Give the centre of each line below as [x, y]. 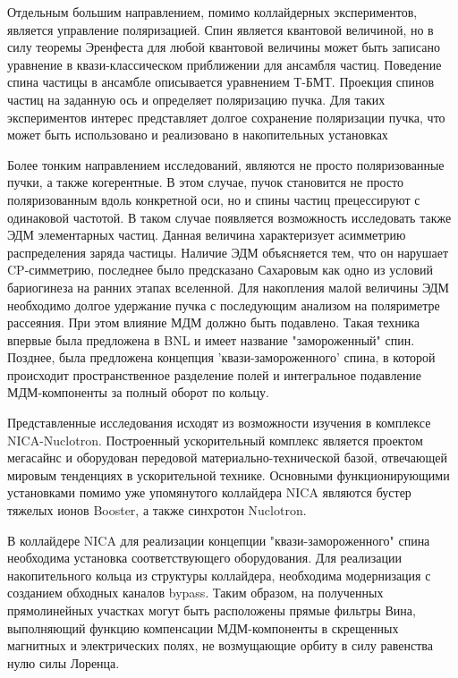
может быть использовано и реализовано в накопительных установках [198, 135]
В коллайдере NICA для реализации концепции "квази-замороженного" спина [219, 540]
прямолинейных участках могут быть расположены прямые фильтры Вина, [212, 610]
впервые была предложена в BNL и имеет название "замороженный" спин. [211, 339]
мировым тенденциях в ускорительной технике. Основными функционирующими [229, 475]
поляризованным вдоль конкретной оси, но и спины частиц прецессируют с [214, 199]
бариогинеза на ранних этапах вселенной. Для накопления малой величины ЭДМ [228, 287]
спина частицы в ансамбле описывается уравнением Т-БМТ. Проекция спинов [221, 82]
